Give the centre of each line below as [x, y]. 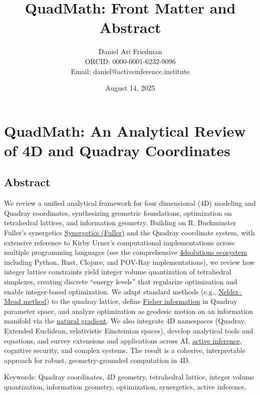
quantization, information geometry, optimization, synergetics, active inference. [125, 386]
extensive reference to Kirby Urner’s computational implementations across [119, 242]
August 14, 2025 [130, 88]
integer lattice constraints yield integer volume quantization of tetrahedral [118, 272]
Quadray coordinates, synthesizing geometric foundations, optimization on [118, 213]
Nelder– [230, 291]
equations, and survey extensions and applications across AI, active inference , [123, 340]
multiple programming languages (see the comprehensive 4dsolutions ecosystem [126, 252]
